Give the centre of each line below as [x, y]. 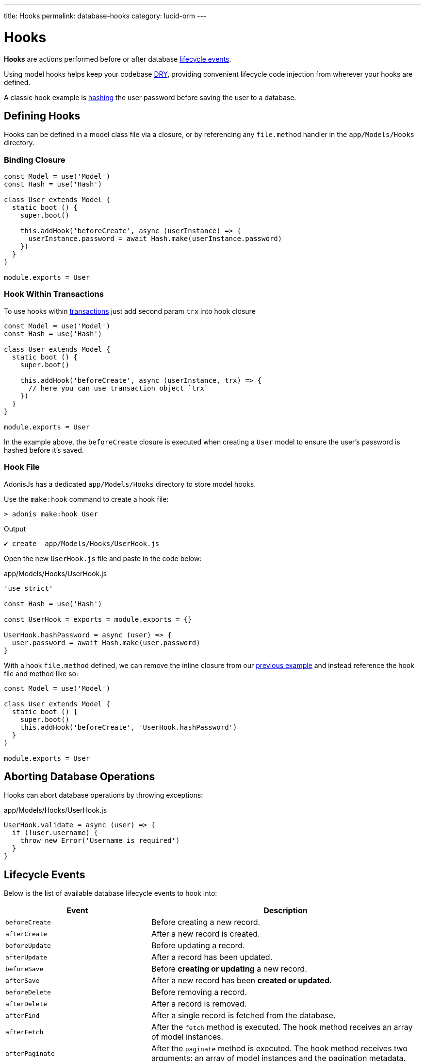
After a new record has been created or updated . [241, 981]
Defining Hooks [42, 116]
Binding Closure [35, 160]
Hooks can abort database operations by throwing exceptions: [104, 795]
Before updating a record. [198, 946]
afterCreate [26, 934]
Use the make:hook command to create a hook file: [86, 499]
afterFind [23, 1015]
